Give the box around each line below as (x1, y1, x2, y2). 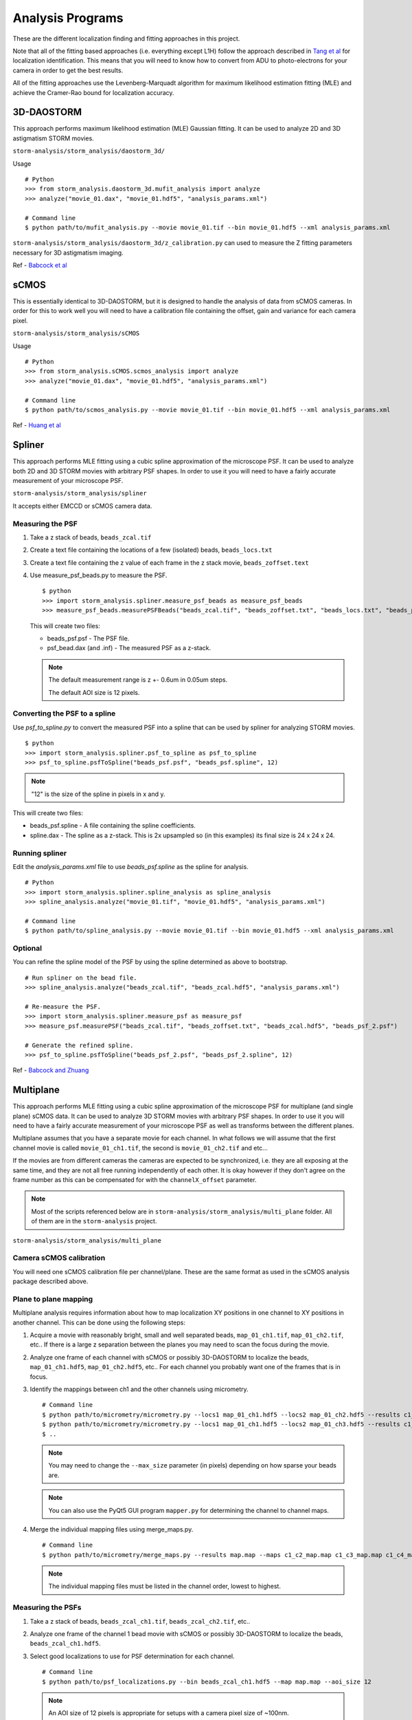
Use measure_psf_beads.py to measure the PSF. (30, 571, 168, 579)
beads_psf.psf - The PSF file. (47, 634, 130, 643)
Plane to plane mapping (12, 1294, 93, 1304)
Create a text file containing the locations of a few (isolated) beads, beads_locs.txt (30, 546, 273, 554)
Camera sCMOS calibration (12, 1253, 106, 1262)
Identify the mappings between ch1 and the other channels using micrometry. (30, 1385, 249, 1393)
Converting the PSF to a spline (12, 709, 116, 718)
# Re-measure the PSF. (25, 1003, 102, 1011)
